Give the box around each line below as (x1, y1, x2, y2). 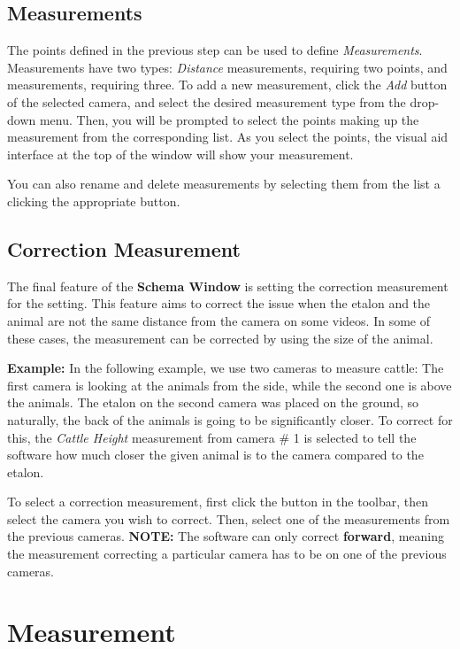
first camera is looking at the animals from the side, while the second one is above (7, 375, 452, 394)
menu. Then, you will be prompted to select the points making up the (39, 110, 419, 128)
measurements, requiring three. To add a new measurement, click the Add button (7, 75, 448, 94)
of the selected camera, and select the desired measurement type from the (7, 92, 406, 111)
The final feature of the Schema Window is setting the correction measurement (7, 276, 448, 295)
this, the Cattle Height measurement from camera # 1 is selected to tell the (7, 428, 417, 446)
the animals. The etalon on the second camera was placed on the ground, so (7, 393, 419, 412)
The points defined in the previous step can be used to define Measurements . (7, 41, 423, 59)
